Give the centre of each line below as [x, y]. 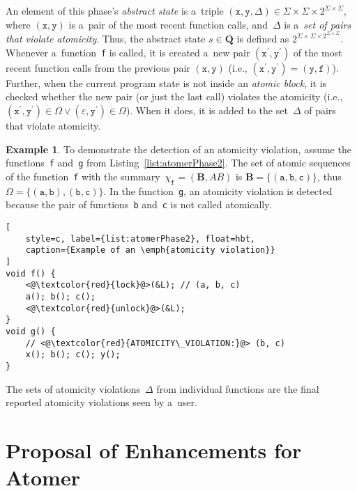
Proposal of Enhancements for [154, 450]
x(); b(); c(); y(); [73, 355]
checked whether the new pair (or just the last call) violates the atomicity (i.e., [174, 96]
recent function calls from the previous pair [98, 67]
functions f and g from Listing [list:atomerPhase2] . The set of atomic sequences [178, 163]
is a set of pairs [318, 24]
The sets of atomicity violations [73, 388]
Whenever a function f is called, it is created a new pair [128, 52]
